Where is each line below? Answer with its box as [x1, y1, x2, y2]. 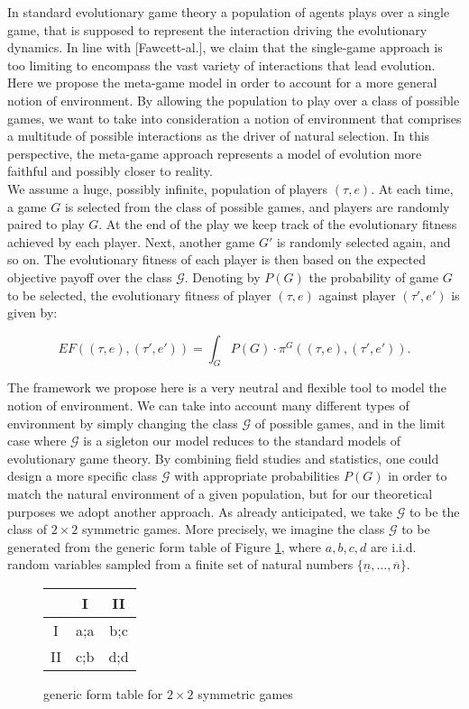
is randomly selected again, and [276, 232, 451, 251]
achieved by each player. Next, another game [7, 232, 255, 251]
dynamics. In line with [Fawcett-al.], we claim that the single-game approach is [7, 38, 443, 57]
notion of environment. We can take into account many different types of [7, 396, 409, 415]
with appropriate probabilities [174, 466, 340, 485]
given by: [7, 303, 58, 322]
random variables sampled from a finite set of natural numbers [7, 555, 354, 574]
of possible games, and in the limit [254, 413, 446, 432]
